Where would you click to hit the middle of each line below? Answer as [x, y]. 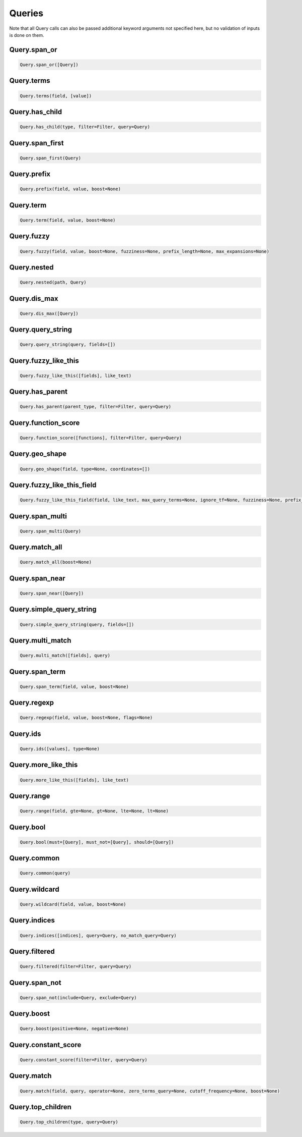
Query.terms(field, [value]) [56, 96]
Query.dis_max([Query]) [49, 313]
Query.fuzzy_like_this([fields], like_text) [76, 375]
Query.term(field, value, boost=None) [68, 220]
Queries [26, 13]
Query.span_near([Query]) [52, 593]
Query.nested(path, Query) [53, 282]
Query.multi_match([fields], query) [65, 656]
